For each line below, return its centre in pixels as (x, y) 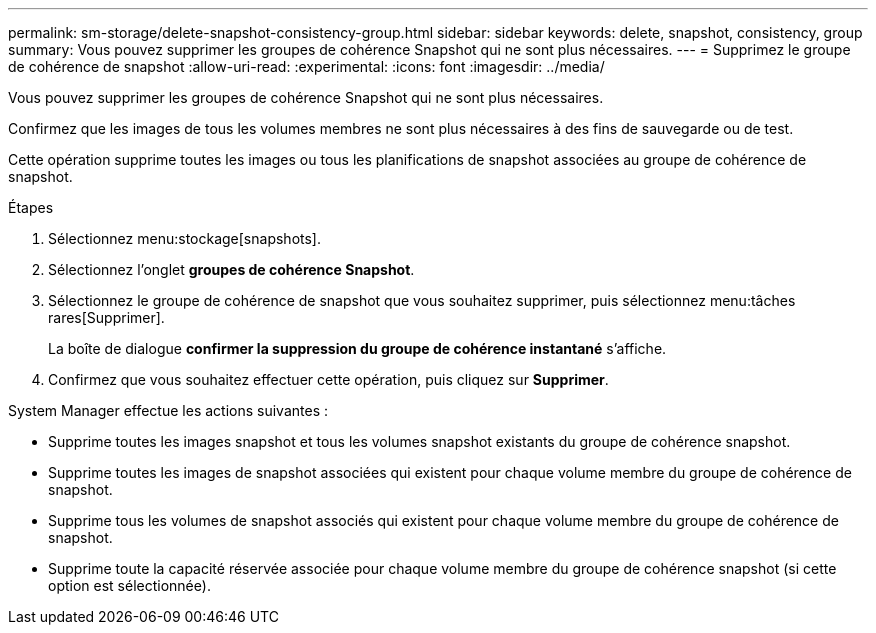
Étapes (31, 207)
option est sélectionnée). (129, 585)
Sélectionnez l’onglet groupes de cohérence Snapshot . (231, 269)
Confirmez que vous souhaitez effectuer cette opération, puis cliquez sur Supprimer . (328, 379)
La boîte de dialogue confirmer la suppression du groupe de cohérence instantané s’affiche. (357, 348)
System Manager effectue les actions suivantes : (168, 410)
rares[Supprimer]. (106, 317)
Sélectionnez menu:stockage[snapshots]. (184, 238)
